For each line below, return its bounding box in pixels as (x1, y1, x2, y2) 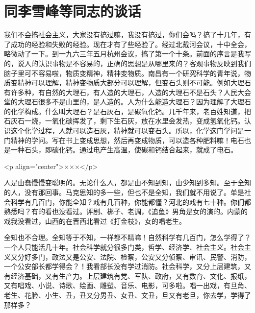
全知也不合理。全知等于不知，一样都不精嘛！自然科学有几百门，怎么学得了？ (4, 232, 251, 242)
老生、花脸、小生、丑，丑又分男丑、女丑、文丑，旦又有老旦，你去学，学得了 (4, 289, 251, 300)
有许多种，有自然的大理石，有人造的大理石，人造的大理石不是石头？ (4, 87, 224, 97)
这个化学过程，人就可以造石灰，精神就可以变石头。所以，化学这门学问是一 (10, 125, 251, 136)
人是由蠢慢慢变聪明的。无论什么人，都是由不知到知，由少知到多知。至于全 (4, 177, 244, 188)
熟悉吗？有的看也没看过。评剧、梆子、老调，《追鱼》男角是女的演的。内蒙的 (4, 206, 248, 217)
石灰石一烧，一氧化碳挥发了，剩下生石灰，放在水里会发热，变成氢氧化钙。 (4, 116, 244, 126)
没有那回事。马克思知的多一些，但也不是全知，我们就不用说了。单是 (24, 187, 244, 197)
